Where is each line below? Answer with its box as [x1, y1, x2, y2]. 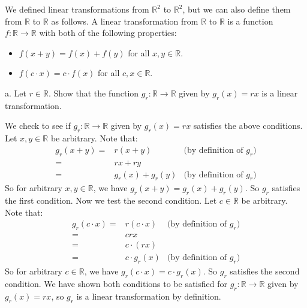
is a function [227, 14, 273, 27]
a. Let [5, 86, 26, 99]
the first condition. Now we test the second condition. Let [5, 194, 217, 207]
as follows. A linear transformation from [51, 14, 198, 27]
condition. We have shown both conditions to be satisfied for [5, 277, 227, 289]
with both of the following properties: [39, 26, 177, 39]
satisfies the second [230, 265, 300, 277]
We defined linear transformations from [5, 3, 149, 15]
